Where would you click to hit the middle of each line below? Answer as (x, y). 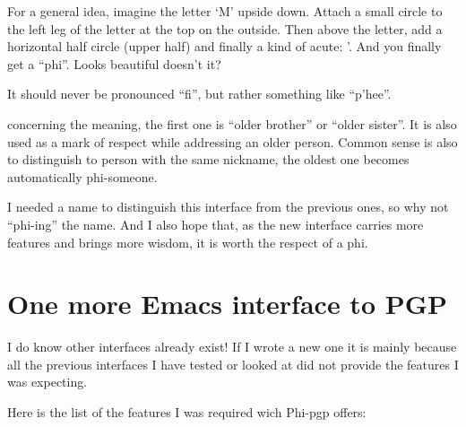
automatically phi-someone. (82, 176)
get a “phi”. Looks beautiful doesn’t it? (114, 63)
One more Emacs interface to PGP (228, 304)
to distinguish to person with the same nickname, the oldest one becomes (208, 159)
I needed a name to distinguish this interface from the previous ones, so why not (228, 207)
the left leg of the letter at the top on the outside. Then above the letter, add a (225, 28)
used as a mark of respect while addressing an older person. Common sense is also (233, 141)
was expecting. (47, 382)
